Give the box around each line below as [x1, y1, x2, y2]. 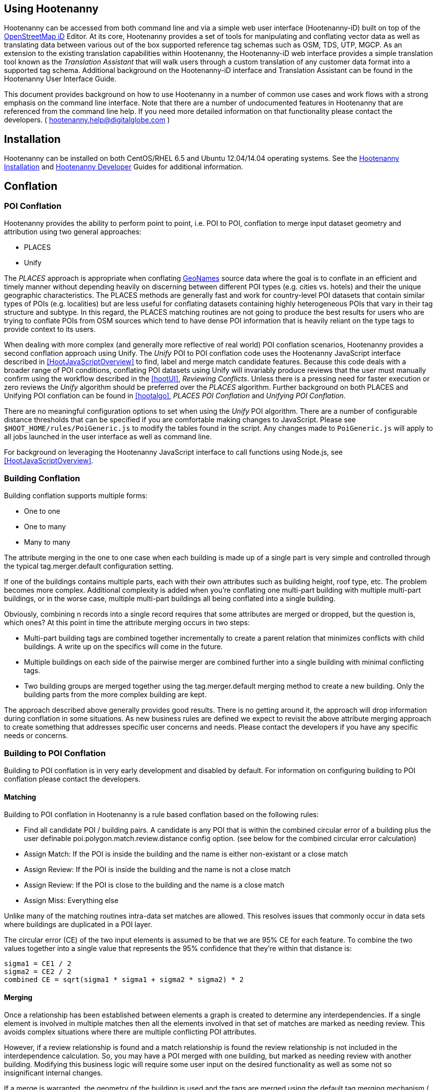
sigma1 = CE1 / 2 [4, 960, 71, 968]
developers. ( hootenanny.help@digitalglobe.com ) [4, 115, 170, 124]
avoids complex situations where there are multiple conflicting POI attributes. [4, 1028, 257, 1037]
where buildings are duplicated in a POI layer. [4, 920, 153, 929]
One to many [24, 522, 66, 531]
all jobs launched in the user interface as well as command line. [4, 432, 212, 441]
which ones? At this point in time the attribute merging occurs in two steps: [4, 618, 250, 627]
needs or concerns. [4, 731, 68, 740]
